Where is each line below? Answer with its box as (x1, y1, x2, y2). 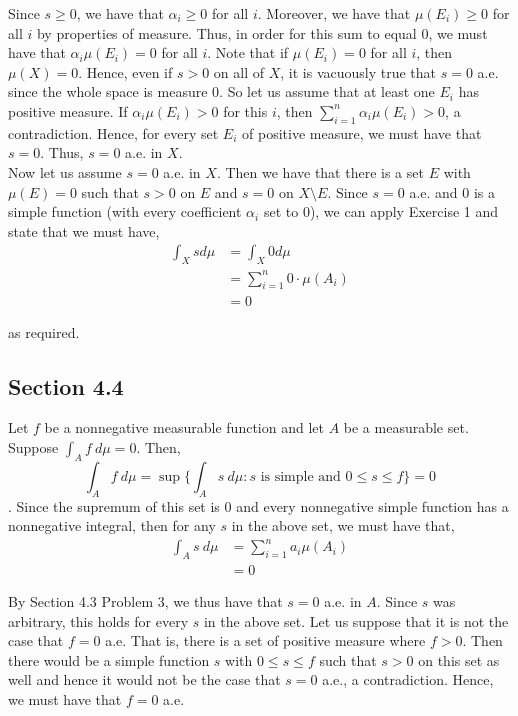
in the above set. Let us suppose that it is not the (203, 610, 509, 631)
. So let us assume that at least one (219, 81, 435, 102)
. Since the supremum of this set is (8, 495, 220, 516)
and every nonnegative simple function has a (236, 495, 509, 516)
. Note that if (207, 42, 289, 63)
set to (263, 201, 299, 222)
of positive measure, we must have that (242, 122, 482, 143)
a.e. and (409, 181, 458, 202)
